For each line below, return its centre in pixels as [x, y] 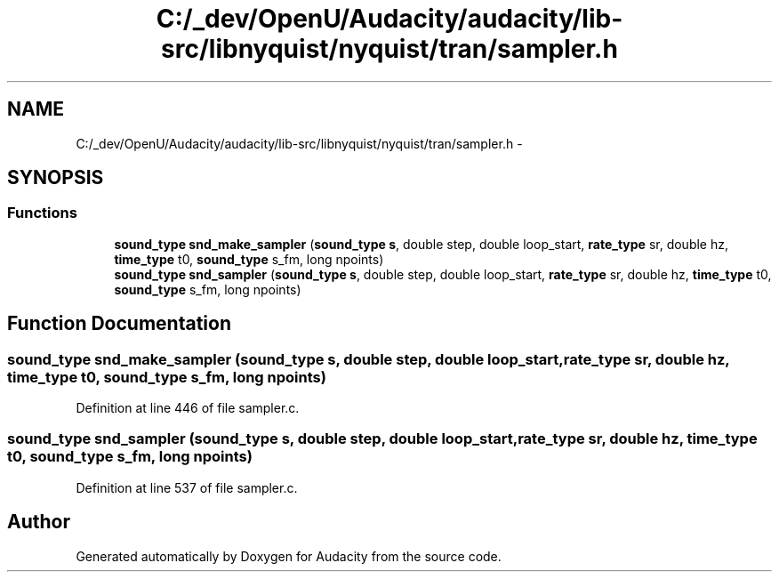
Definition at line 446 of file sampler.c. [188, 408]
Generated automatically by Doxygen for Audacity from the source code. [289, 556]
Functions [42, 213]
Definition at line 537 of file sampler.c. [187, 487]
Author [39, 522]
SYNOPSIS [56, 178]
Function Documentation [119, 324]
